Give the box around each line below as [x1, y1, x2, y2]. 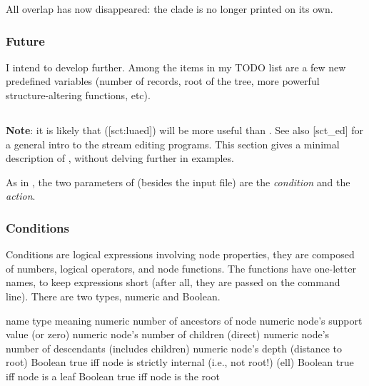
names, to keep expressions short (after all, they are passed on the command [6, 275, 340, 290]
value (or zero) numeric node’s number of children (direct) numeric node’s [6, 327, 330, 342]
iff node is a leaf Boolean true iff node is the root [6, 368, 220, 383]
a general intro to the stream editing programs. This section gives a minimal [6, 136, 340, 151]
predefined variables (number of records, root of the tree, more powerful [6, 73, 320, 88]
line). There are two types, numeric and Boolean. [6, 288, 221, 303]
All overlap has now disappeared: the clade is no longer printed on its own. [6, 1, 333, 16]
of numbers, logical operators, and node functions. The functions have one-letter [6, 260, 356, 275]
